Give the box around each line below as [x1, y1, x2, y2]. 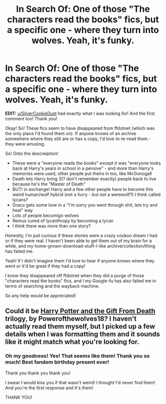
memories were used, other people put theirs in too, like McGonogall [12, 170, 152, 176]
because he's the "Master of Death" [12, 181, 86, 187]
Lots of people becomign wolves [12, 212, 79, 218]
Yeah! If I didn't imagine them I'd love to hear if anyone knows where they [5, 257, 155, 263]
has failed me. [5, 248, 34, 254]
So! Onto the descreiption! [5, 150, 58, 156]
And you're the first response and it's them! [5, 385, 94, 391]
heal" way [12, 207, 33, 213]
